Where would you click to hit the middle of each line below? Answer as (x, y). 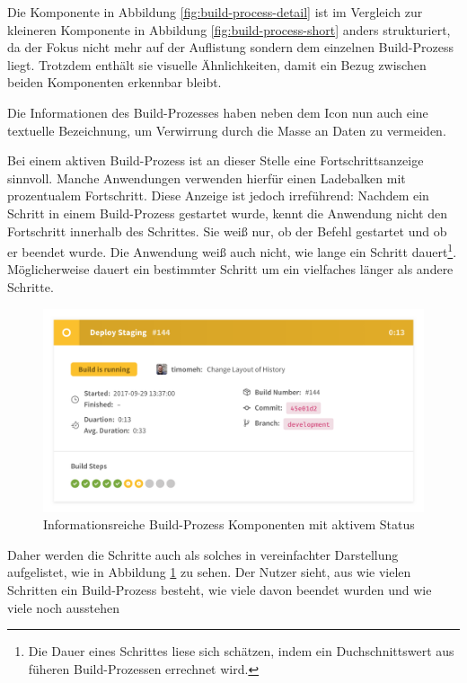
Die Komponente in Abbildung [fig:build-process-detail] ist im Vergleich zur (215, 12)
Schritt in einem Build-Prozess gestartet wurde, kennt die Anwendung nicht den (227, 213)
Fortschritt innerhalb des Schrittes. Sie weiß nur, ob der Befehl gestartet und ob (227, 231)
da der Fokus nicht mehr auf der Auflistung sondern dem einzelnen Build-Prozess (231, 47)
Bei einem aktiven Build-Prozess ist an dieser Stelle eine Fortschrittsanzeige (216, 160)
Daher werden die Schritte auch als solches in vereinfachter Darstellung (203, 554)
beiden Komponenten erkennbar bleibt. (115, 82)
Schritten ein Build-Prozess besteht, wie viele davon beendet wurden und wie (220, 590)
